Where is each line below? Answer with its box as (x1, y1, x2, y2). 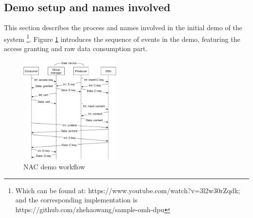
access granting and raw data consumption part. (4, 43, 148, 54)
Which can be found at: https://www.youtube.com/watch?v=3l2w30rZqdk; (15, 185, 240, 195)
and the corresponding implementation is (15, 195, 138, 205)
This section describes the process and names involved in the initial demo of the (4, 22, 242, 33)
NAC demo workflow (23, 162, 85, 172)
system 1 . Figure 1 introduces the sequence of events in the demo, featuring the (4, 32, 240, 44)
